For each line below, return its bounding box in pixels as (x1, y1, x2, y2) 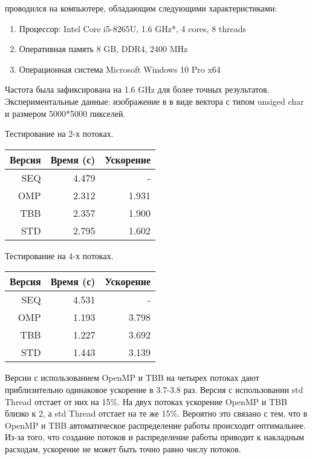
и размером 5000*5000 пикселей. (5, 107, 126, 119)
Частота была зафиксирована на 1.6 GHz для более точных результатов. (5, 83, 270, 96)
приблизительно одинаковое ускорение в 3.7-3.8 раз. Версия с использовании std (5, 383, 304, 395)
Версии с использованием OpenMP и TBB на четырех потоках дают (5, 371, 259, 384)
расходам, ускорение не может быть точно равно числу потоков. (5, 442, 241, 455)
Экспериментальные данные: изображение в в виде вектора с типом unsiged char (5, 94, 304, 107)
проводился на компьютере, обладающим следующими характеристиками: (5, 2, 278, 14)
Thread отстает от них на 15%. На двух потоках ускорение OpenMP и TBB (5, 395, 287, 408)
